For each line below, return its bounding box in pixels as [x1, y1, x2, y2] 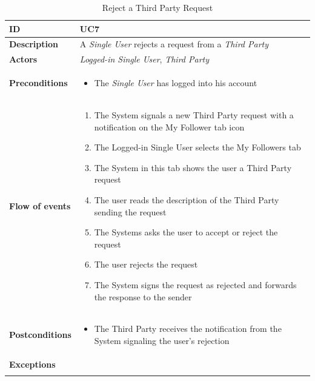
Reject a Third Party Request [102, 1, 213, 13]
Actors [9, 53, 38, 66]
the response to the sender [94, 290, 192, 303]
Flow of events [9, 199, 71, 212]
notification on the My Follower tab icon [94, 120, 245, 133]
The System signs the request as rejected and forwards [94, 278, 297, 291]
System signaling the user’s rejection [94, 334, 230, 346]
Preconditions [9, 76, 68, 89]
